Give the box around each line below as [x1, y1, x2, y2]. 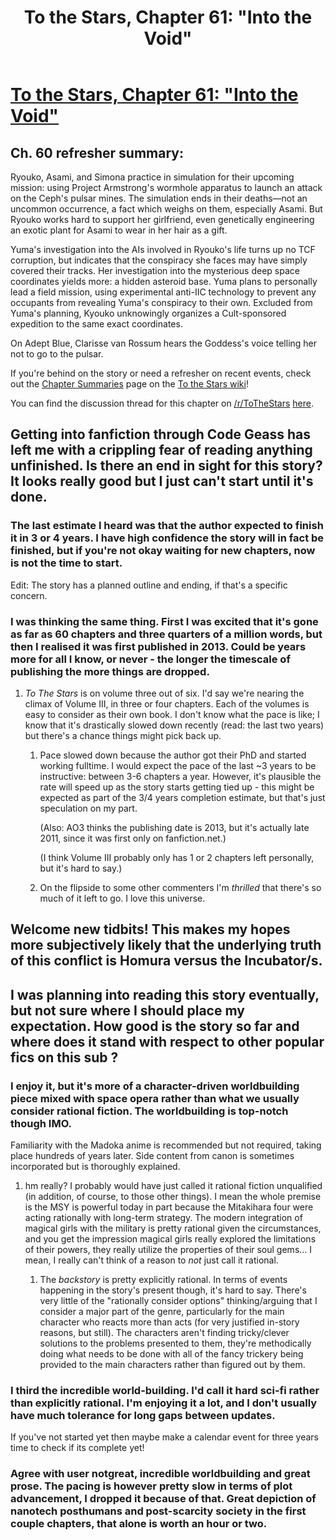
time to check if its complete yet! [10, 1442, 145, 1454]
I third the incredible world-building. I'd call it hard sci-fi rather [10, 1383, 320, 1397]
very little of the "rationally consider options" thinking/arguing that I [39, 1295, 318, 1307]
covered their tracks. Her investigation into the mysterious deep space [10, 265, 300, 276]
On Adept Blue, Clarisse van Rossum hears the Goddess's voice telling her [10, 337, 318, 349]
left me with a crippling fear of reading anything [10, 442, 313, 459]
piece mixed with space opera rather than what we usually [10, 1091, 300, 1105]
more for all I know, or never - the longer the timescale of [10, 652, 291, 666]
